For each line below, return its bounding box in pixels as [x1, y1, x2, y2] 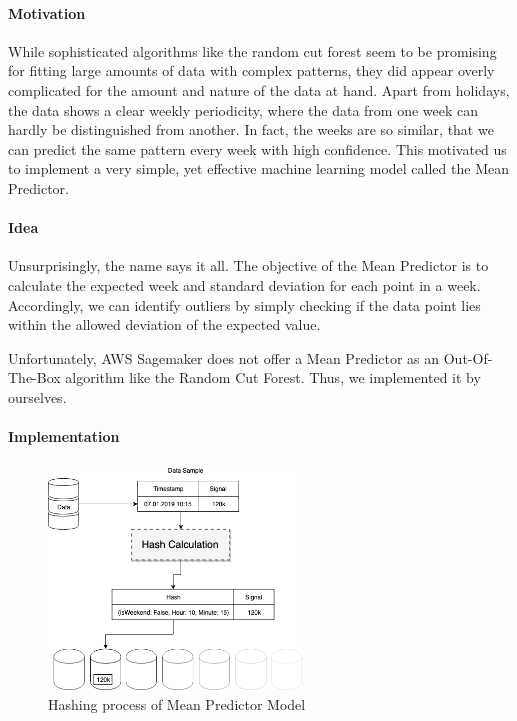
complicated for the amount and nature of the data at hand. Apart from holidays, [8, 79, 510, 100]
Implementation [8, 426, 120, 447]
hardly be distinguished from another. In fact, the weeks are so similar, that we [8, 119, 494, 140]
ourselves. [8, 386, 67, 407]
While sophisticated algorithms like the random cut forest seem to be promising [8, 40, 497, 61]
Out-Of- [443, 347, 493, 368]
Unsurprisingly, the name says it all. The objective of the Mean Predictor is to [8, 255, 489, 276]
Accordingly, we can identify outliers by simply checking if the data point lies [8, 294, 481, 315]
